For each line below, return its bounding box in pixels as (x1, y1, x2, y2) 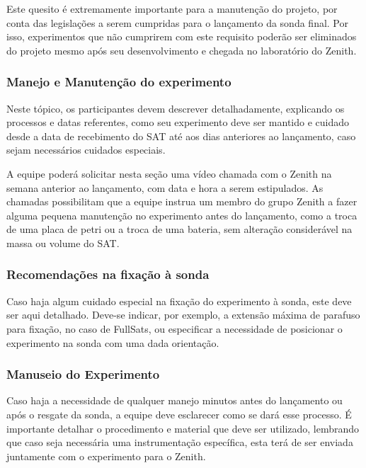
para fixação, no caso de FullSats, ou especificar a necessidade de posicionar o (6, 321, 343, 336)
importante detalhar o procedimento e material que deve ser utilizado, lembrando (6, 421, 360, 435)
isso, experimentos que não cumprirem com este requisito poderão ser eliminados (6, 29, 357, 44)
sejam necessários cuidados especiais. (6, 142, 166, 157)
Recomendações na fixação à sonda (6, 266, 210, 283)
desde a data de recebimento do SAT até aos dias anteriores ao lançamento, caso (6, 128, 356, 143)
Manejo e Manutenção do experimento (6, 73, 231, 91)
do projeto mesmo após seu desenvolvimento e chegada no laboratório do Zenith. (6, 42, 357, 57)
